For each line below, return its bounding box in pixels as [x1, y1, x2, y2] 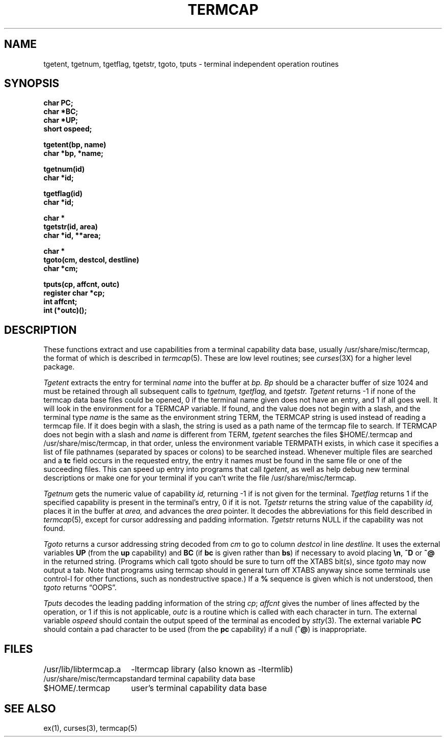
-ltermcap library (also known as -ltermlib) [131, 664, 293, 675]
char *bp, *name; [43, 149, 104, 158]
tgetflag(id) [43, 189, 83, 198]
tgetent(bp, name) [43, 140, 106, 149]
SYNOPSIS [4, 77, 60, 90]
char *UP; [43, 116, 78, 125]
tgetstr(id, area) [43, 222, 98, 231]
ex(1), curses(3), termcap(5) [43, 723, 137, 732]
